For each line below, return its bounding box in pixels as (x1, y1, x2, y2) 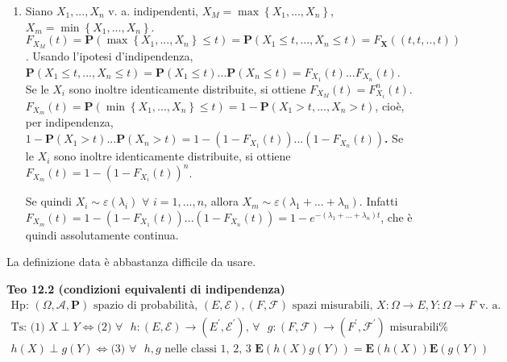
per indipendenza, (25, 114, 114, 131)
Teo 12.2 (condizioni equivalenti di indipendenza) (6, 280, 285, 297)
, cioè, (375, 97, 405, 114)
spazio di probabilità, (93, 299, 198, 311)
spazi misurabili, (292, 299, 373, 311)
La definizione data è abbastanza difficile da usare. (6, 253, 256, 270)
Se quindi (25, 193, 72, 210)
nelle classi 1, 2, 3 (164, 343, 251, 355)
